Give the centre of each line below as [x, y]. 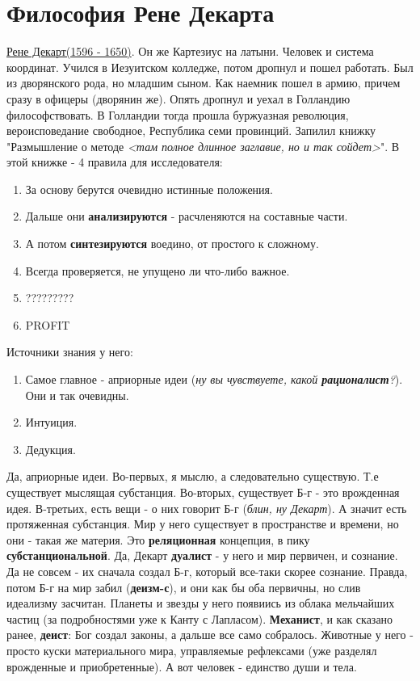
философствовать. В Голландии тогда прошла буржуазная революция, [178, 114]
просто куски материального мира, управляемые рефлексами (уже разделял [192, 650]
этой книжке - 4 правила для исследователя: [115, 162]
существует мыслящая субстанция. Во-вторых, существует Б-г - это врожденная [203, 492]
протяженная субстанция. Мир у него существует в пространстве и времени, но [203, 524]
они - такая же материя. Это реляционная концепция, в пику [158, 539]
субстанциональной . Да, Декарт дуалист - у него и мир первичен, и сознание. [202, 555]
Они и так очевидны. [77, 395]
